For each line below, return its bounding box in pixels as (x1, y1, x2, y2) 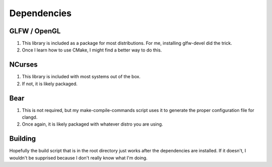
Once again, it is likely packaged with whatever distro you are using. (22, 121, 163, 127)
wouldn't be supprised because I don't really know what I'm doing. (9, 154, 148, 161)
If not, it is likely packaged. (22, 81, 78, 87)
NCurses (9, 61, 38, 69)
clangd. (22, 114, 38, 121)
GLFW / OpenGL (9, 27, 61, 35)
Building (9, 134, 36, 143)
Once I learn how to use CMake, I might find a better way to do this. (22, 47, 162, 53)
